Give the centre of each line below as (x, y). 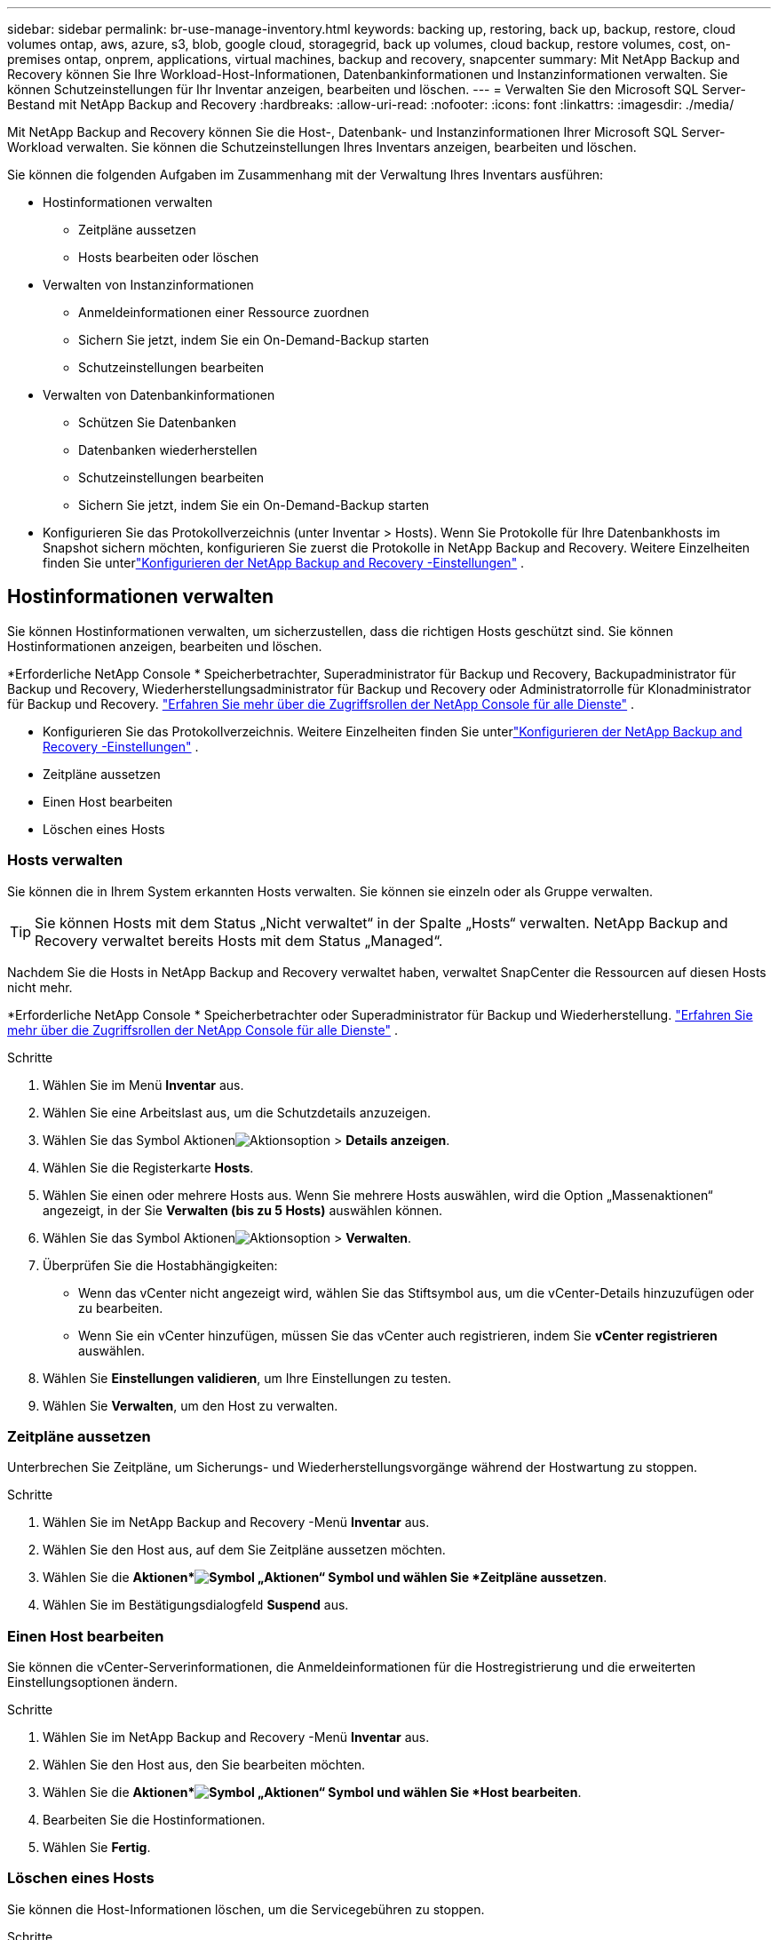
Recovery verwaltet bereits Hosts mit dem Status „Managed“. (239, 940)
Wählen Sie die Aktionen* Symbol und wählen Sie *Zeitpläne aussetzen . (325, 1578)
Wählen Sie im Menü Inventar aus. (143, 1085)
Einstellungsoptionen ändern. (93, 1682)
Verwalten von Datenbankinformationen (159, 395)
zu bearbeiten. (121, 1308)
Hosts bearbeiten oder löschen (169, 257)
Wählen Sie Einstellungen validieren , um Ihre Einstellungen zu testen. (247, 1378)
